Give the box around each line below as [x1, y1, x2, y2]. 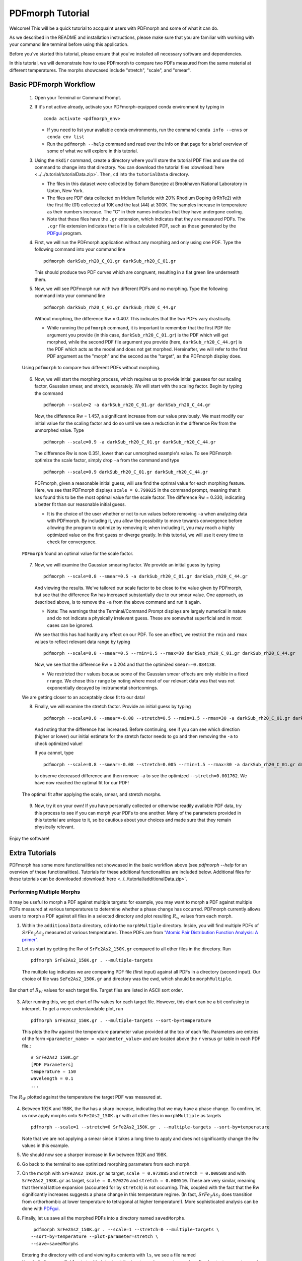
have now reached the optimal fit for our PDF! [34, 780, 129, 786]
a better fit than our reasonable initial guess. [34, 501, 126, 507]
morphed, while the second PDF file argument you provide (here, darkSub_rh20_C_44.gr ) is [47, 339, 243, 345]
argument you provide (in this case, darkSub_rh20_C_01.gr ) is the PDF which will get [47, 332, 229, 338]
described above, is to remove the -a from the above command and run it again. [34, 599, 201, 605]
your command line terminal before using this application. [9, 41, 129, 47]
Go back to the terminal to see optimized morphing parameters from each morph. [22, 1161, 191, 1167]
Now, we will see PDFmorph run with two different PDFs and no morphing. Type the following [34, 285, 228, 292]
